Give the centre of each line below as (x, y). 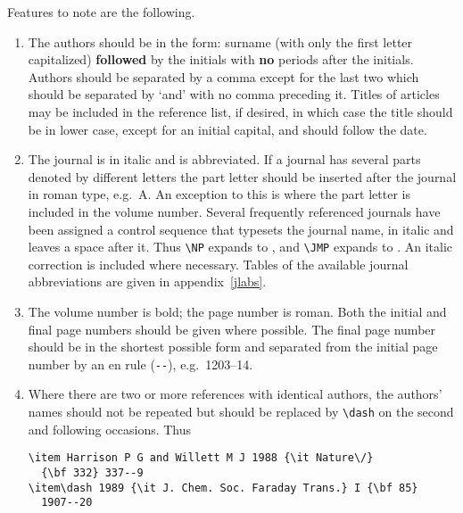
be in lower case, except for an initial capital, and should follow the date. (227, 129)
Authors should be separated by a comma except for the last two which (223, 76)
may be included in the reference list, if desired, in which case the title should (240, 111)
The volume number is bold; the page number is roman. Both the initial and (237, 311)
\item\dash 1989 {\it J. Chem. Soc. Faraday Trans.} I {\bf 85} (223, 488)
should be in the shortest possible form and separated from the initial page (233, 347)
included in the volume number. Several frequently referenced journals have (234, 211)
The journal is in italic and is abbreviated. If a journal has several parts (224, 159)
